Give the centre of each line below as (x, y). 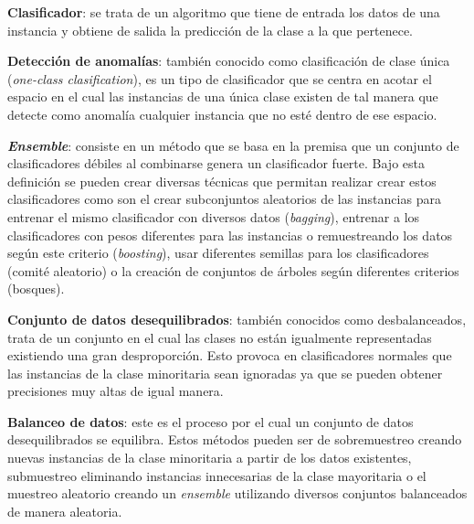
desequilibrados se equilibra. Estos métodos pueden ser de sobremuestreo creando (235, 439)
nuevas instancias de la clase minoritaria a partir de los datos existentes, (210, 458)
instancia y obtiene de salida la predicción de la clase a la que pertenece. (210, 30)
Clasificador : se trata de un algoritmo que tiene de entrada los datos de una (224, 12)
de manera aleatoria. (65, 511)
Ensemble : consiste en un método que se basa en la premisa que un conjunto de (233, 145)
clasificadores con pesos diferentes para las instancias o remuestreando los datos (230, 235)
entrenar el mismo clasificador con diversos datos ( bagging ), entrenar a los (214, 216)
